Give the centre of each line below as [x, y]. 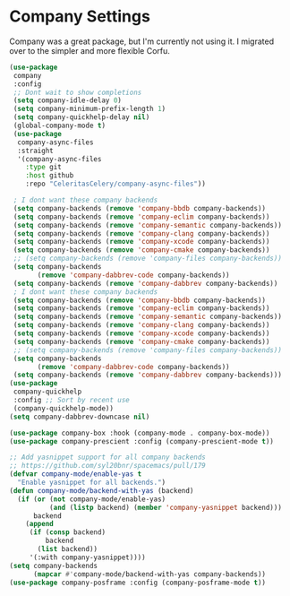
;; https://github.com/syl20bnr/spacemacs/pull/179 [107, 466]
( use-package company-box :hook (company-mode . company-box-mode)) [140, 433]
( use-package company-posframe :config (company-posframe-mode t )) [138, 583]
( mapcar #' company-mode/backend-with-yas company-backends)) [149, 574]
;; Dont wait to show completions [77, 92]
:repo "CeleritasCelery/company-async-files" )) [115, 184]
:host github [50, 176]
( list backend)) [68, 549]
